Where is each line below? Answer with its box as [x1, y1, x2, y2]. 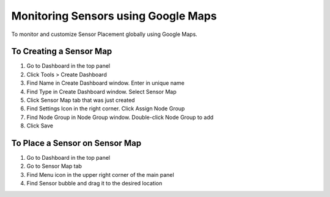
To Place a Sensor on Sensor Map [11, 138, 142, 148]
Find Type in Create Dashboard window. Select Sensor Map [26, 88, 177, 95]
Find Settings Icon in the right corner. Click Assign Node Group [26, 105, 185, 112]
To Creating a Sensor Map [11, 46, 112, 57]
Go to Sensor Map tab [26, 162, 82, 170]
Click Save [26, 122, 54, 129]
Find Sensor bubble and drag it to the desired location [26, 180, 163, 187]
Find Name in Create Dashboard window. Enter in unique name [26, 79, 185, 87]
